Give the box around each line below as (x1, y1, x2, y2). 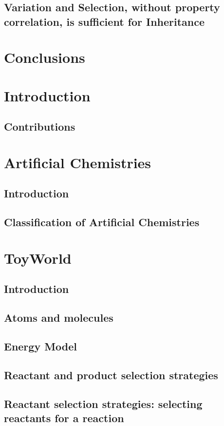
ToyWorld (4, 248, 72, 268)
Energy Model (4, 338, 77, 353)
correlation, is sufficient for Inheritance (4, 14, 205, 29)
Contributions (4, 119, 75, 134)
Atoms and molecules (4, 310, 113, 325)
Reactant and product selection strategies (4, 367, 218, 382)
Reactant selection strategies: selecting (4, 396, 203, 411)
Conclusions (4, 47, 85, 67)
